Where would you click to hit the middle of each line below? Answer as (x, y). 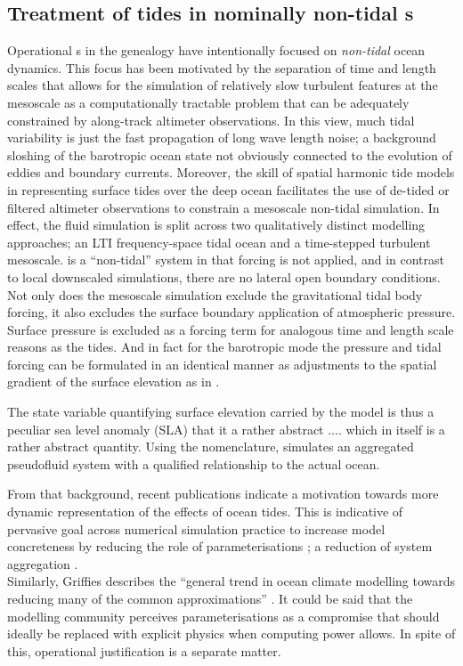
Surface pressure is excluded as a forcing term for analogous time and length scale (231, 329)
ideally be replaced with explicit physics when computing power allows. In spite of (231, 634)
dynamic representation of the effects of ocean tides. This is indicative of (205, 512)
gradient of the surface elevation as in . (114, 382)
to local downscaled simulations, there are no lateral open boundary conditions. (224, 276)
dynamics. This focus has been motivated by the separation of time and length (222, 67)
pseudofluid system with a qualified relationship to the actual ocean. (194, 463)
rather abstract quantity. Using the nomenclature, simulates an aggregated (211, 447)
